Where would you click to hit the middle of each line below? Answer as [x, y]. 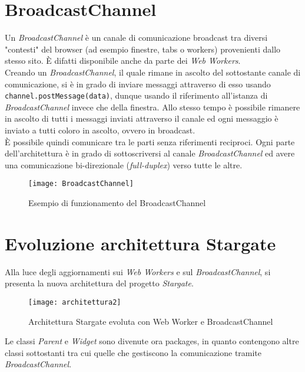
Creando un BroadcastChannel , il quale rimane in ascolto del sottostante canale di [153, 72]
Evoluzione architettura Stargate [140, 243]
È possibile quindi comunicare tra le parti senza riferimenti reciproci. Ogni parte [150, 141]
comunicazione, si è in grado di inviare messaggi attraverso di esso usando [138, 84]
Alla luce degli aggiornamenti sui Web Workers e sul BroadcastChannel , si [138, 271]
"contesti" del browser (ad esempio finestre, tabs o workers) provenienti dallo [143, 49]
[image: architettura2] [75, 302]
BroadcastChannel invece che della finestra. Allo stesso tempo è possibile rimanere [152, 107]
